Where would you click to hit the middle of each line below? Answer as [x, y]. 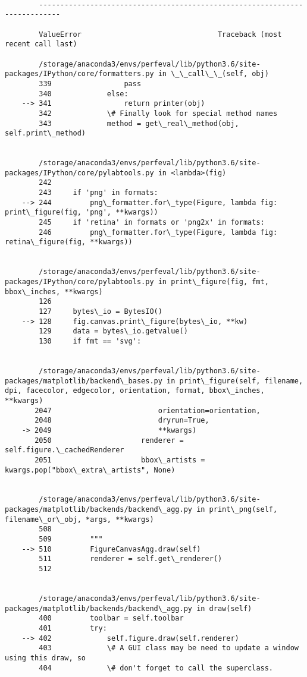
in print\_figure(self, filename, [235, 381]
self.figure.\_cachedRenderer [65, 450]
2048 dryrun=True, [122, 421]
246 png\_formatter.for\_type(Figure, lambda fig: [158, 232]
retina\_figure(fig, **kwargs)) [69, 242]
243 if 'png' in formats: [98, 193]
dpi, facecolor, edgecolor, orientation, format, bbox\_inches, [135, 391]
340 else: [84, 94]
